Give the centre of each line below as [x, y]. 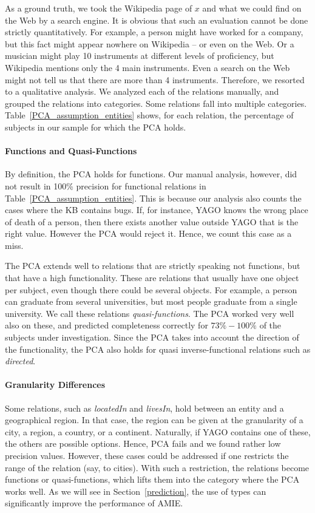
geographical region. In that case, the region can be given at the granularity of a [154, 420]
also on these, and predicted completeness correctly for [107, 325]
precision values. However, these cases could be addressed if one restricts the [147, 455]
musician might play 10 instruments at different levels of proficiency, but [140, 56]
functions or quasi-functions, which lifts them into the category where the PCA [152, 479]
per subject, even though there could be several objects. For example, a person [151, 289]
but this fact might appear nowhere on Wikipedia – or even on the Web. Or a [150, 43]
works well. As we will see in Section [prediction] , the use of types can [136, 491]
